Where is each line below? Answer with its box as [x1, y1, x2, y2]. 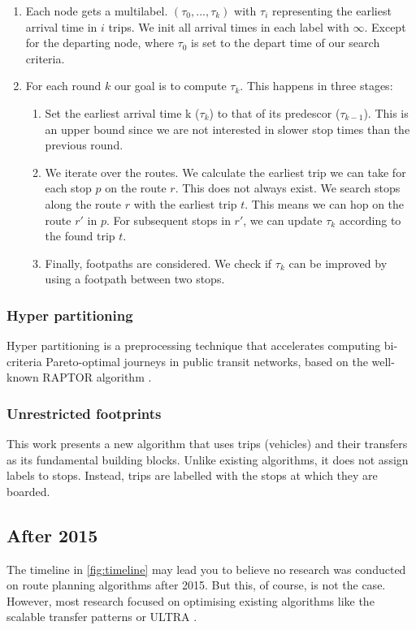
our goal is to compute [114, 77, 227, 94]
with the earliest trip [133, 195, 237, 212]
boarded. [6, 482, 50, 499]
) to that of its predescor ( [209, 104, 340, 121]
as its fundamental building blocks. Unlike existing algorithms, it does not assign [6, 451, 409, 468]
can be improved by [288, 254, 388, 271]
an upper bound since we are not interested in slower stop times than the [45, 120, 410, 137]
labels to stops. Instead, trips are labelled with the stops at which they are [6, 467, 378, 484]
